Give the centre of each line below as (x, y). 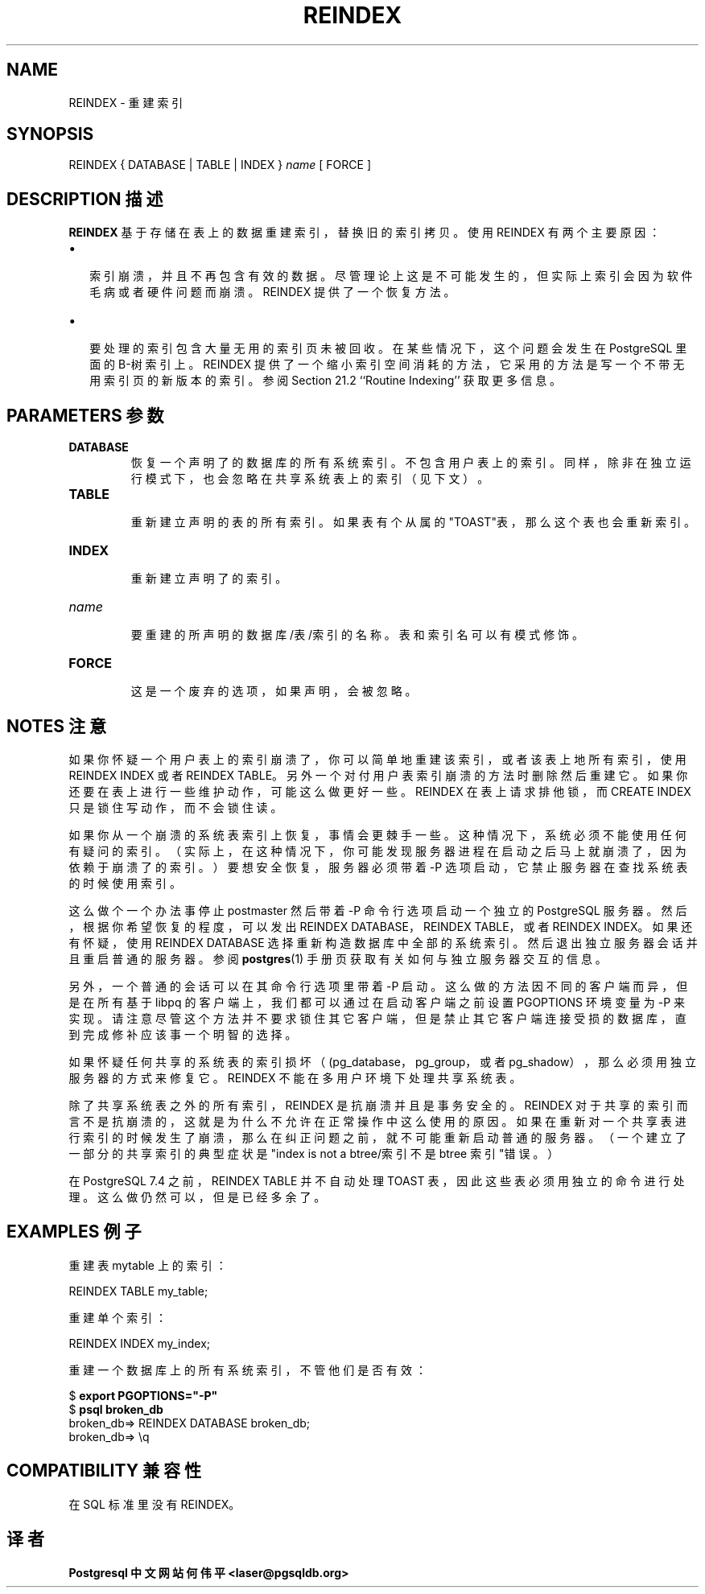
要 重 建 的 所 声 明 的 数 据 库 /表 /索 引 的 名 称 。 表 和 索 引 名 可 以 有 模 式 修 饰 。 (357, 635)
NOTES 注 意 (56, 726)
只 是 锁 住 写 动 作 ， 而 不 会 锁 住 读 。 (175, 807)
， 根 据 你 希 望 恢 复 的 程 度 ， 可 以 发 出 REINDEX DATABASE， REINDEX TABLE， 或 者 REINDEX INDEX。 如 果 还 (381, 926)
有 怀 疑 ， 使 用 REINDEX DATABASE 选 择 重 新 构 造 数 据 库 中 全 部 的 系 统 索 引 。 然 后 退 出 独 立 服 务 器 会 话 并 (383, 942)
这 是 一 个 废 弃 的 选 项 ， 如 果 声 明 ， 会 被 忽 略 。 (274, 691)
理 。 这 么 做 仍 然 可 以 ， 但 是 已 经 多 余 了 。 (197, 1197)
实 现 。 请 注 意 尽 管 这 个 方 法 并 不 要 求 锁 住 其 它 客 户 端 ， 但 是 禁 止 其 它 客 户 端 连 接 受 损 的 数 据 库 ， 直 (377, 1018)
